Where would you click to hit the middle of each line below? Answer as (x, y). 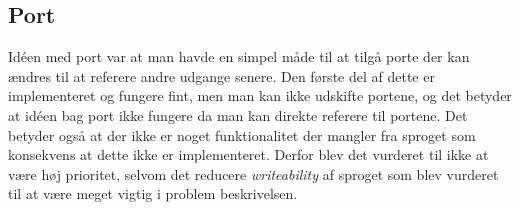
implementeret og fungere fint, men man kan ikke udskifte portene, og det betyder (260, 95)
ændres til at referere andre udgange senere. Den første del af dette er (221, 75)
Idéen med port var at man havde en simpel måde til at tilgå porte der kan (239, 56)
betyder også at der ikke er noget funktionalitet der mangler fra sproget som (242, 134)
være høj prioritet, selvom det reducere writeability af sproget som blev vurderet (253, 173)
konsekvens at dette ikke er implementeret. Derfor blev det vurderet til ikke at (248, 154)
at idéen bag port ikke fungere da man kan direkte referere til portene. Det (238, 114)
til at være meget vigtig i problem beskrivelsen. (153, 193)
